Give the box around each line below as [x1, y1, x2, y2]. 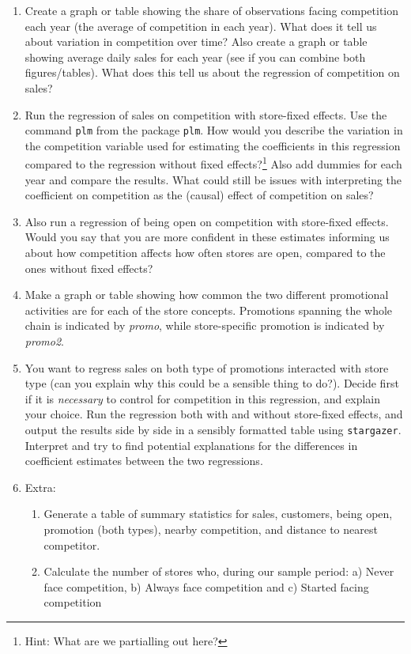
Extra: [25, 478, 56, 495]
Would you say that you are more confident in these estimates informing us [25, 229, 390, 245]
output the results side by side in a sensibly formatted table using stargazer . [25, 421, 402, 437]
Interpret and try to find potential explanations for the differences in [25, 437, 358, 453]
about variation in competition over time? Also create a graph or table [25, 33, 368, 50]
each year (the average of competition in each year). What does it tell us [25, 17, 377, 34]
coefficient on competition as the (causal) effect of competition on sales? [25, 187, 374, 203]
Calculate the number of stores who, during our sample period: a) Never [43, 563, 394, 580]
